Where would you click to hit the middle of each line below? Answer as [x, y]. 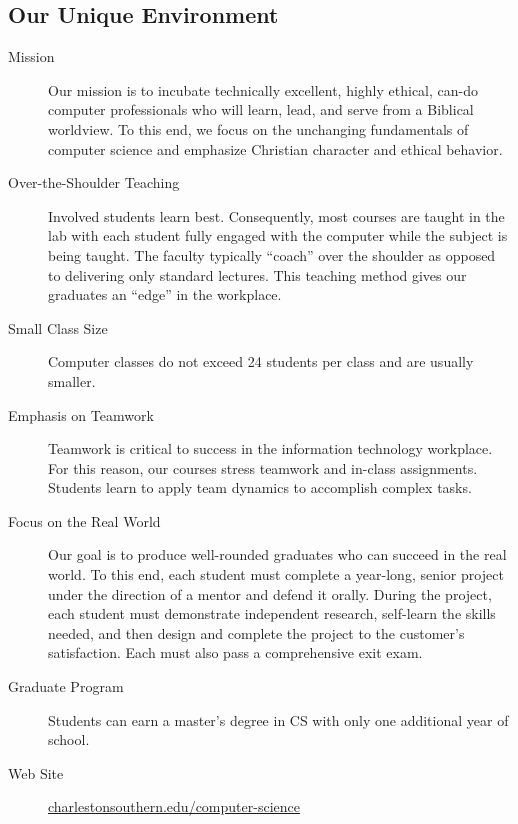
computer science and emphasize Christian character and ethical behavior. [275, 148]
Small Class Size [58, 327]
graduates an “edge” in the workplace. [165, 294]
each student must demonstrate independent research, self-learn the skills [272, 613]
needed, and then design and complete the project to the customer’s [256, 632]
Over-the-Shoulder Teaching [94, 182]
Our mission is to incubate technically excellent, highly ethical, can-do [263, 89]
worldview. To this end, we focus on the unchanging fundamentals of [258, 128]
